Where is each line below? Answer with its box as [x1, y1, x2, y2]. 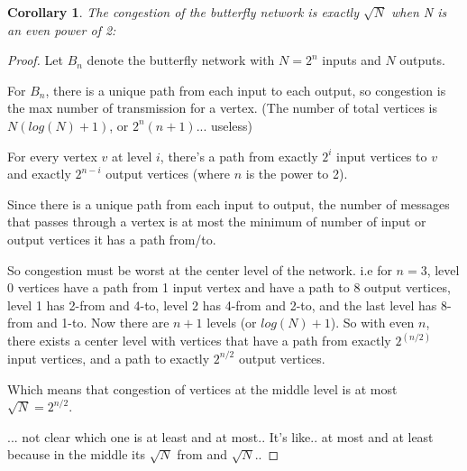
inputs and [322, 51, 381, 69]
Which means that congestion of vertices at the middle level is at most [7, 379, 398, 398]
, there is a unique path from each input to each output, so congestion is [45, 80, 446, 99]
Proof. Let [7, 51, 63, 69]
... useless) [196, 115, 253, 134]
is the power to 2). [245, 164, 348, 183]
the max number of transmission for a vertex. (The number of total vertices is [7, 98, 437, 117]
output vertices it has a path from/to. [7, 229, 216, 248]
